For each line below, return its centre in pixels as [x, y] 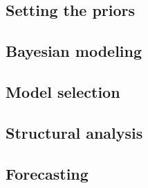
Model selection [63, 91]
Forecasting [47, 173]
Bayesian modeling [74, 51]
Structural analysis [74, 132]
